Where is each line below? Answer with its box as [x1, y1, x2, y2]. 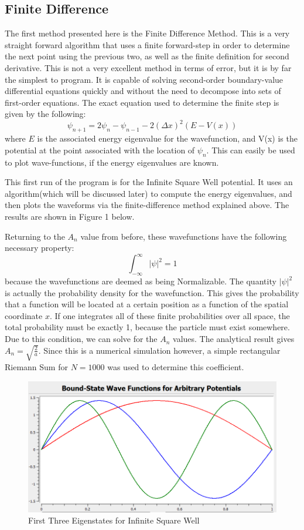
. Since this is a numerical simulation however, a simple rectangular [38, 344, 281, 356]
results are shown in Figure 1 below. [5, 210, 135, 223]
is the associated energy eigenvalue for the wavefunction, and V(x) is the [37, 132, 298, 145]
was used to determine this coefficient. [107, 360, 244, 373]
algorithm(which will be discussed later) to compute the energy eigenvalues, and [5, 187, 292, 199]
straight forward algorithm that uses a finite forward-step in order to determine [5, 38, 290, 51]
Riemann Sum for [5, 360, 68, 373]
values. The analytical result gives [173, 333, 295, 345]
